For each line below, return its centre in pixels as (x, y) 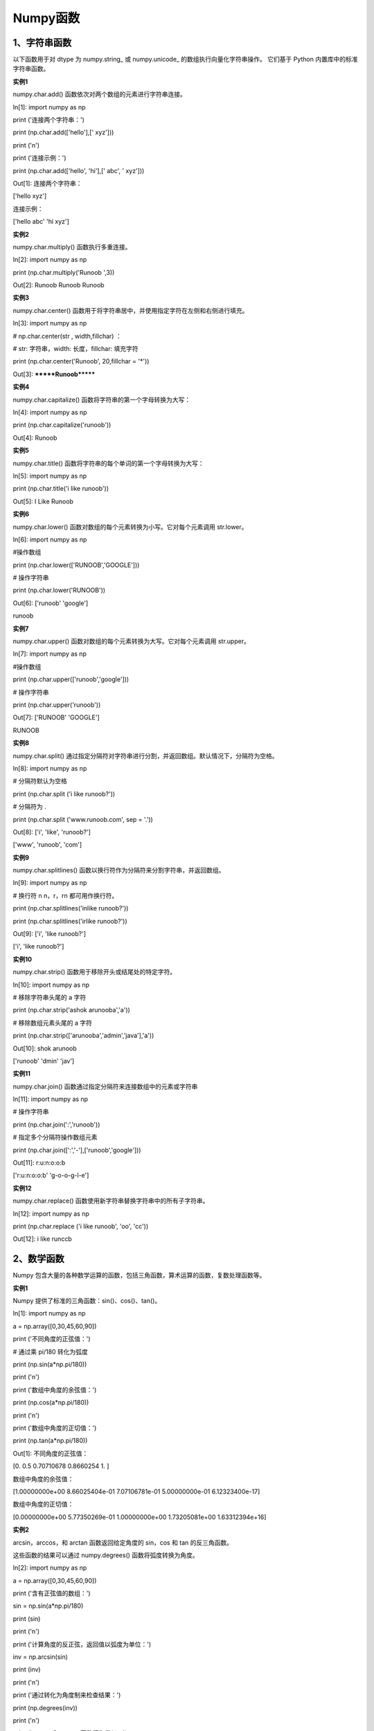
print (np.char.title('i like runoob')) (61, 489)
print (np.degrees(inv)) (45, 1707)
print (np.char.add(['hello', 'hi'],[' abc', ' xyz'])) (79, 170)
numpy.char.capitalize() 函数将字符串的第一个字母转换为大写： (102, 400)
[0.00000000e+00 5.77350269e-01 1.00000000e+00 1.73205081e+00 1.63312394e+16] (140, 1517)
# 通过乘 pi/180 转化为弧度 (50, 1352)
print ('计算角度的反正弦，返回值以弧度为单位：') (82, 1644)
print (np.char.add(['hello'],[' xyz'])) (63, 132)
